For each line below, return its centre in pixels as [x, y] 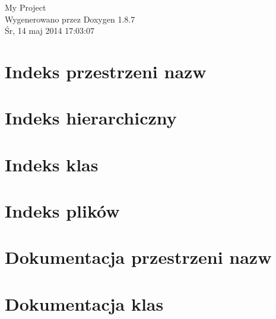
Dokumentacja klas [84, 303]
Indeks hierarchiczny [91, 118]
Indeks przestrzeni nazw [106, 71]
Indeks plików [62, 211]
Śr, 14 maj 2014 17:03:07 [50, 31]
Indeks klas [52, 164]
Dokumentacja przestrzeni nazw [138, 257]
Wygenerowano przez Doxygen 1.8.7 [70, 19]
